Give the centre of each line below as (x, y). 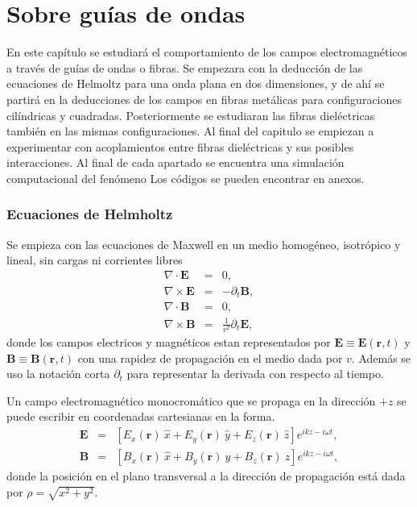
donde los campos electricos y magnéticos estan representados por (169, 342)
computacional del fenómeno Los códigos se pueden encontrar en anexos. (186, 178)
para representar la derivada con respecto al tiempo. (255, 374)
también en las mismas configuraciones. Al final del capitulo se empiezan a (190, 131)
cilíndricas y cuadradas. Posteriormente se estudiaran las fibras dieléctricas (191, 115)
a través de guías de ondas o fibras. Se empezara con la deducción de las (185, 67)
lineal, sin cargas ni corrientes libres (95, 260)
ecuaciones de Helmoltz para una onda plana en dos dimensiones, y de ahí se (196, 83)
